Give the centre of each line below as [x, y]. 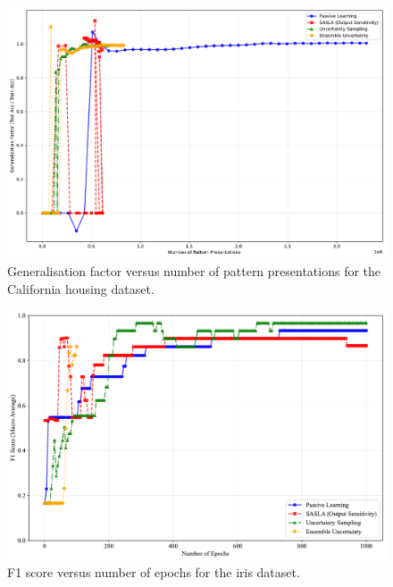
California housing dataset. [81, 288]
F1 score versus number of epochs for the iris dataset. [154, 572]
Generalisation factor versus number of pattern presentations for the [194, 271]
